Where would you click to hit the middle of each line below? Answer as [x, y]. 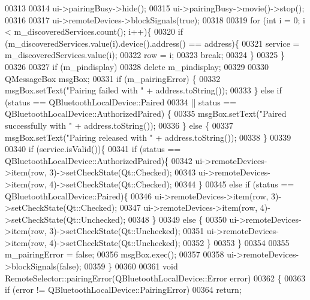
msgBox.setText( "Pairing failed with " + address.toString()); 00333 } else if [143, 90]
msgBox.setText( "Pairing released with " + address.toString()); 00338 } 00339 [148, 137]
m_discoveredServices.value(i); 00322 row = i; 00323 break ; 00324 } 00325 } [145, 55]
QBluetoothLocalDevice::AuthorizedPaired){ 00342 [99, 160]
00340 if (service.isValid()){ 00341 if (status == [93, 149]
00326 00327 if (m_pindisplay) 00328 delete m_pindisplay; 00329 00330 [137, 66]
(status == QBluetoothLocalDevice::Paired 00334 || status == [121, 101]
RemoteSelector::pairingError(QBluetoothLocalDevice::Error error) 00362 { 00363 [155, 278]
